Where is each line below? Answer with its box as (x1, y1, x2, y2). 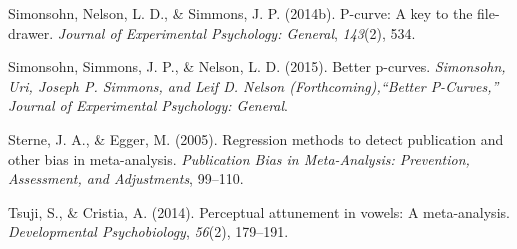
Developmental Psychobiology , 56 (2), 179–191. (8, 221, 289, 242)
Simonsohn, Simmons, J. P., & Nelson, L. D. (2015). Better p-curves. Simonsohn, (8, 56, 506, 77)
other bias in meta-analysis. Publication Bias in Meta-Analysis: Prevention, (8, 148, 470, 169)
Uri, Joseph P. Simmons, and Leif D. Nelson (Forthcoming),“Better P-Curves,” (8, 75, 499, 96)
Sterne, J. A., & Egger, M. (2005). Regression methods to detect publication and (8, 128, 504, 149)
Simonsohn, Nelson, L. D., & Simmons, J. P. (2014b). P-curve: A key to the (8, 3, 473, 23)
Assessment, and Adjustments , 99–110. (8, 168, 244, 189)
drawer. (8, 22, 54, 43)
